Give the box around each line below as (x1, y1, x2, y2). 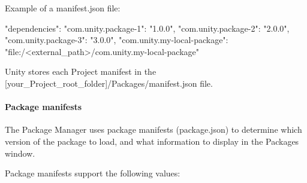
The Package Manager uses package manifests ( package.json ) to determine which (5, 123, 302, 136)
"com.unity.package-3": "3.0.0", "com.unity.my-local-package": (5, 33, 228, 46)
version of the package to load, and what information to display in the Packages (5, 135, 299, 147)
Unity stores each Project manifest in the (5, 65, 156, 78)
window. (5, 147, 35, 159)
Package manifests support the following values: (5, 167, 180, 179)
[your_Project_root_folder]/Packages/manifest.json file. (5, 77, 213, 89)
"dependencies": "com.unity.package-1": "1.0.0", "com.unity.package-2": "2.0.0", (5, 22, 290, 34)
